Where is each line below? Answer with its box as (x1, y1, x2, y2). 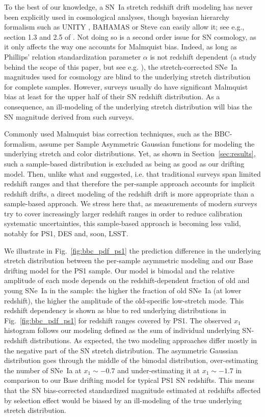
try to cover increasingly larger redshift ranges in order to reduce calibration (4, 208, 243, 218)
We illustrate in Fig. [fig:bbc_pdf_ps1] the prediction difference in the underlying (4, 245, 261, 256)
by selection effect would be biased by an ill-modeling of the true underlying (4, 395, 242, 405)
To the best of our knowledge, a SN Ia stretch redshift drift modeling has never (4, 2, 253, 12)
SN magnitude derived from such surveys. (4, 111, 134, 122)
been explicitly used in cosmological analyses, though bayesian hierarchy (4, 11, 230, 22)
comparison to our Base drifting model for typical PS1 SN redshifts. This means (4, 375, 255, 385)
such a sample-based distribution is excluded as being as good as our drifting (4, 158, 245, 169)
